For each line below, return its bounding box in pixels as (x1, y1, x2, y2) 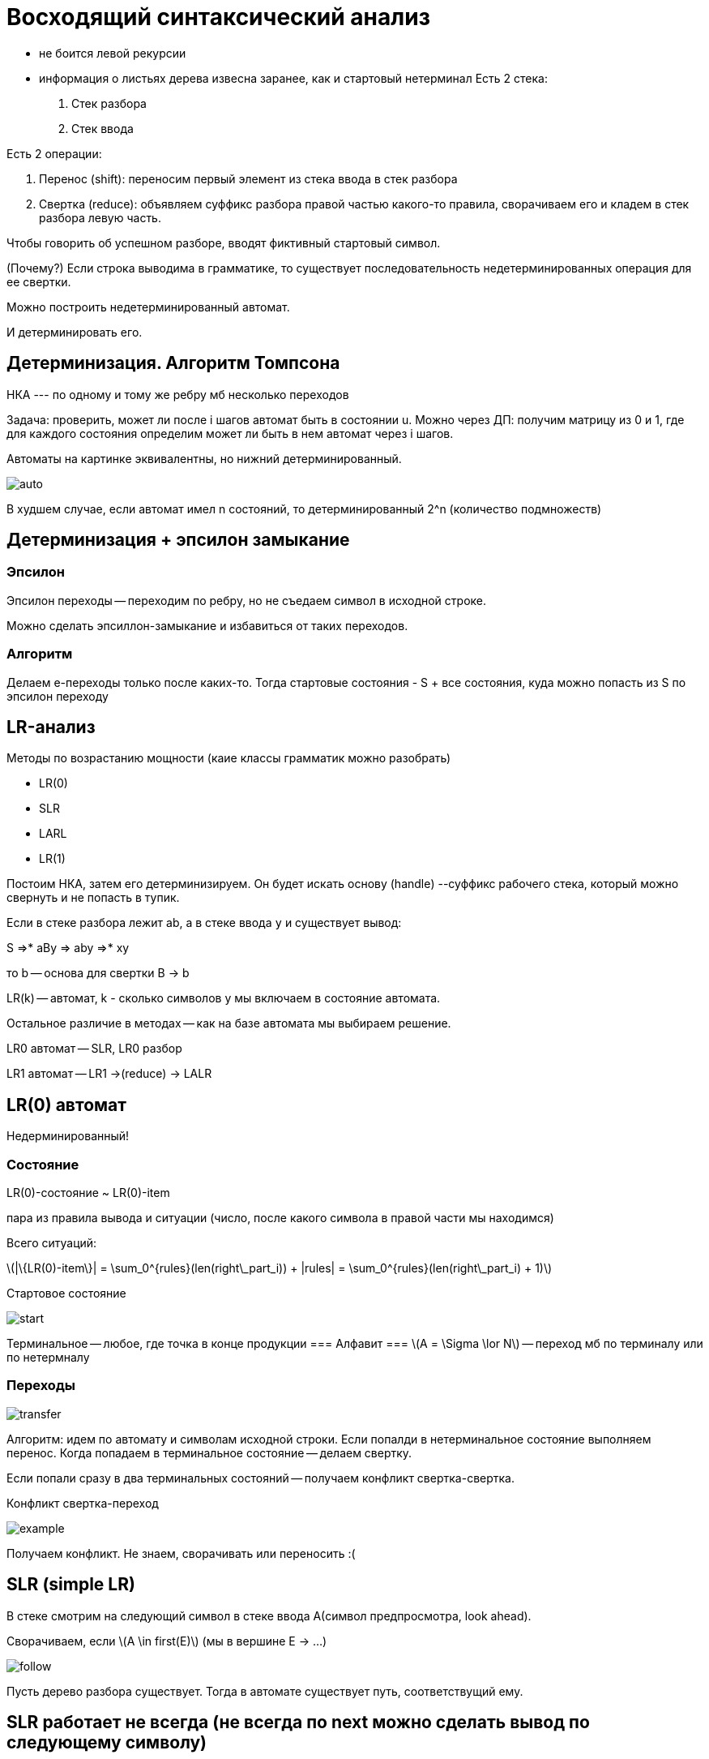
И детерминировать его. (6, 324, 143, 339)
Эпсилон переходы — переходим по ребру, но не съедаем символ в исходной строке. (6, 593, 487, 607)
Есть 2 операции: (6, 146, 102, 161)
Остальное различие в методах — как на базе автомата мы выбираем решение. (6, 1016, 451, 1031)
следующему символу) (6, 1732, 207, 1753)
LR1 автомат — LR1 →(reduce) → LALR (6, 1066, 212, 1081)
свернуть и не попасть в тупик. (6, 890, 180, 905)
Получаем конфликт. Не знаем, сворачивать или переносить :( (6, 1546, 356, 1560)
